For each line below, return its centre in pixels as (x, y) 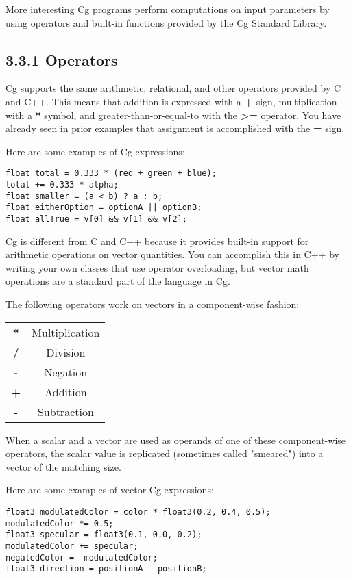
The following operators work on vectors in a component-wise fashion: (153, 304)
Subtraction (65, 411)
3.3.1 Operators (62, 59)
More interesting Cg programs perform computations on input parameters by (168, 9)
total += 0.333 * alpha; (62, 185)
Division (66, 352)
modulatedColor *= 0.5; (60, 523)
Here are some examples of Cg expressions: (95, 151)
